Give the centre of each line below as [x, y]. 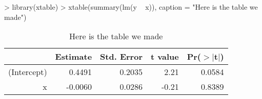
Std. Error [121, 57]
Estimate [74, 57]
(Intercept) [28, 72]
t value [165, 57]
